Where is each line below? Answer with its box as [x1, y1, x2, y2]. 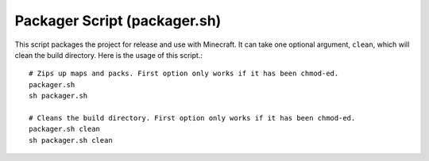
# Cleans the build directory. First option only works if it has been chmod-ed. [29, 113, 356, 122]
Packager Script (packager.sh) [14, 12, 222, 29]
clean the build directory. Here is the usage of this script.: [14, 50, 203, 59]
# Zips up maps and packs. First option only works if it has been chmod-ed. [29, 69, 339, 79]
